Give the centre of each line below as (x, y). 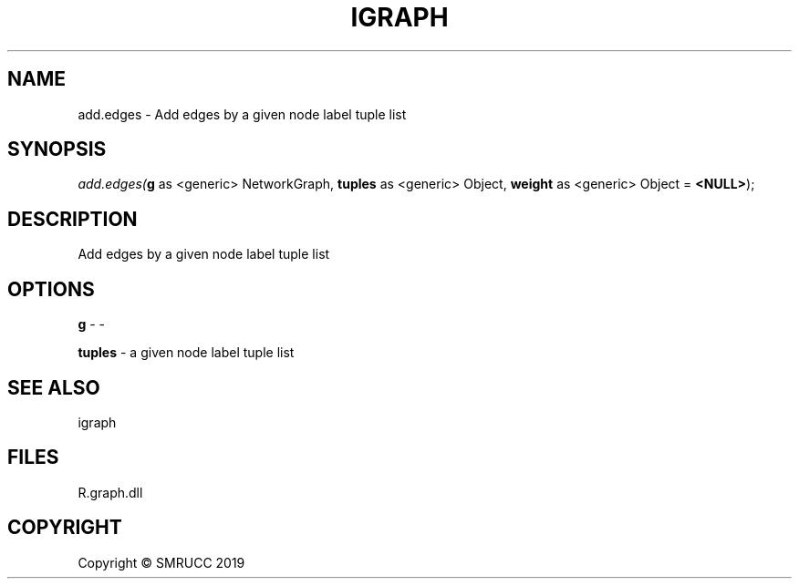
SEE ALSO (54, 387)
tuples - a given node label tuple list (186, 353)
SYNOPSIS (57, 149)
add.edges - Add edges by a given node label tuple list (242, 114)
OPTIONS (51, 289)
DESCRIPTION (73, 219)
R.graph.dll (110, 492)
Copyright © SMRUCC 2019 (161, 562)
